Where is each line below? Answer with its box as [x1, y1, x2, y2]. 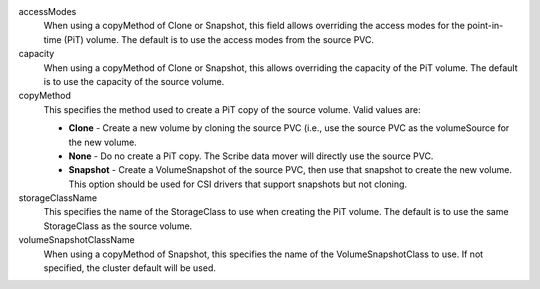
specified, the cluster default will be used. [43, 262, 217, 274]
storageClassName [18, 192, 98, 204]
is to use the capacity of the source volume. [43, 75, 225, 87]
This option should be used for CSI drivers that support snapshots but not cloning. [68, 178, 408, 190]
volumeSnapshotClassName [18, 234, 135, 246]
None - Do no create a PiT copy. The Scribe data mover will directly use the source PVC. [68, 150, 434, 162]
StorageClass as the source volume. [43, 220, 193, 232]
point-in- [466, 20, 504, 32]
